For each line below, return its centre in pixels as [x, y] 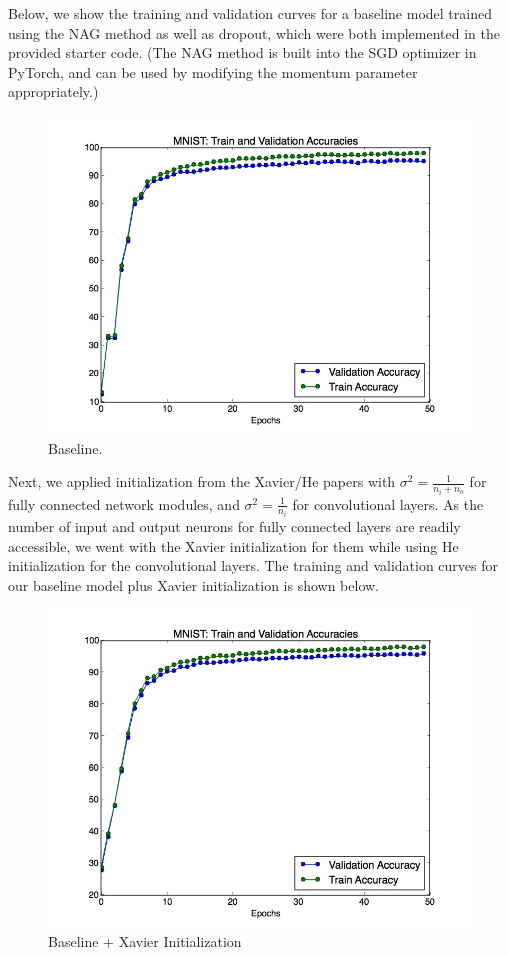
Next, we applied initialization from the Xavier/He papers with [202, 481]
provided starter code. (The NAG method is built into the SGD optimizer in [242, 52]
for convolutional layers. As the [388, 503]
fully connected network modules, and [124, 503]
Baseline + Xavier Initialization [145, 941]
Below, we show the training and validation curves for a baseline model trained [250, 13]
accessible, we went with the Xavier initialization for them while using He [233, 545]
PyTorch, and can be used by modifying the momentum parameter [213, 71]
